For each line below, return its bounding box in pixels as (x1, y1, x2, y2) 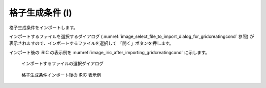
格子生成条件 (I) (9, 7, 72, 18)
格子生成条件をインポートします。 (9, 25, 78, 30)
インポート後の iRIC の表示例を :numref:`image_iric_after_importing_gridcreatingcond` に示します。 (9, 49, 210, 55)
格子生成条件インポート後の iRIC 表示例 (21, 72, 101, 78)
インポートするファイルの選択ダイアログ (21, 60, 103, 66)
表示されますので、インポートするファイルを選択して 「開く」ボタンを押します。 (9, 40, 174, 46)
